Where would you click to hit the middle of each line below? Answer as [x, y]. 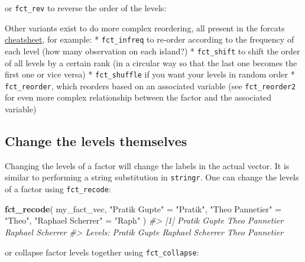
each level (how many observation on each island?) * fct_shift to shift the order [152, 51]
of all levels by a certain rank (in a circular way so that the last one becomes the [151, 62]
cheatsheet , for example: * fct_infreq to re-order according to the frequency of [150, 39]
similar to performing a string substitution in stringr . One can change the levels [152, 177]
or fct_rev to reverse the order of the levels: [86, 8]
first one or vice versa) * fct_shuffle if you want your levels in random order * [150, 74]
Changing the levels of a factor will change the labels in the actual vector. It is [147, 165]
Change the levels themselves [96, 141]
